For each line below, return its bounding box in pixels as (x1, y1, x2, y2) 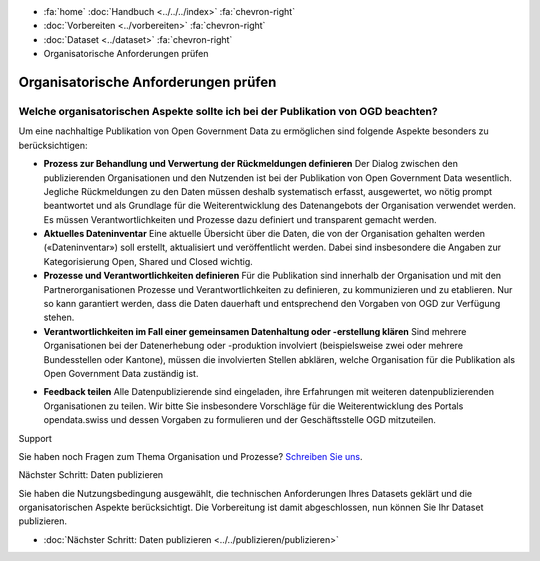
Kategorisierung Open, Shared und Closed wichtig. (43, 255, 254, 267)
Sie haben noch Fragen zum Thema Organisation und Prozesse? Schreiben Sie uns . (18, 450, 364, 462)
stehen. (43, 311, 75, 324)
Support (18, 432, 52, 444)
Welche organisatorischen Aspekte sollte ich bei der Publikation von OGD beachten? (18, 104, 439, 118)
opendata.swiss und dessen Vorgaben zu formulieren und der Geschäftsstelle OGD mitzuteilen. (43, 414, 437, 426)
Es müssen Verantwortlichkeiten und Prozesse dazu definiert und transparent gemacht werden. (43, 213, 437, 225)
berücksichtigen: (18, 139, 89, 151)
